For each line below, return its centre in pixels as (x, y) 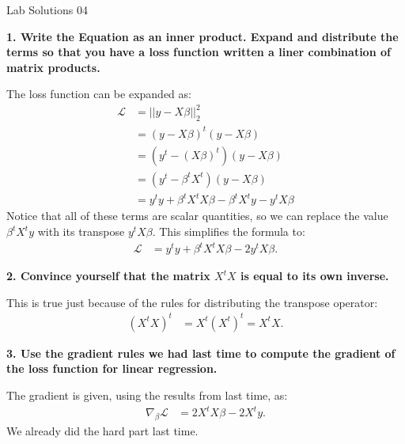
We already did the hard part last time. (102, 430)
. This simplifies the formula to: (229, 231)
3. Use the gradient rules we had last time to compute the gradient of (201, 353)
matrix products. (53, 67)
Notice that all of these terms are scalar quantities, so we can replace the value (197, 216)
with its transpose (81, 231)
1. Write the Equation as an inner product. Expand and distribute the (202, 36)
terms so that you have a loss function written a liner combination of (199, 52)
